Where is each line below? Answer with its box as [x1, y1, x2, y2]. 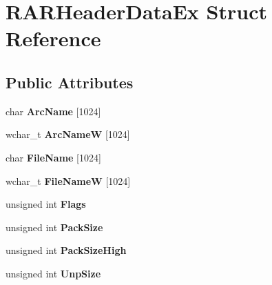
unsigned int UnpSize [6, 266, 101, 280]
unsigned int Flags [6, 197, 86, 211]
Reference [6, 24, 101, 52]
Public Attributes [6, 71, 134, 92]
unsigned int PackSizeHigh [6, 243, 127, 257]
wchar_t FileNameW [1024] [6, 173, 131, 188]
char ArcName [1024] [6, 104, 101, 118]
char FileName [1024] [6, 150, 101, 164]
